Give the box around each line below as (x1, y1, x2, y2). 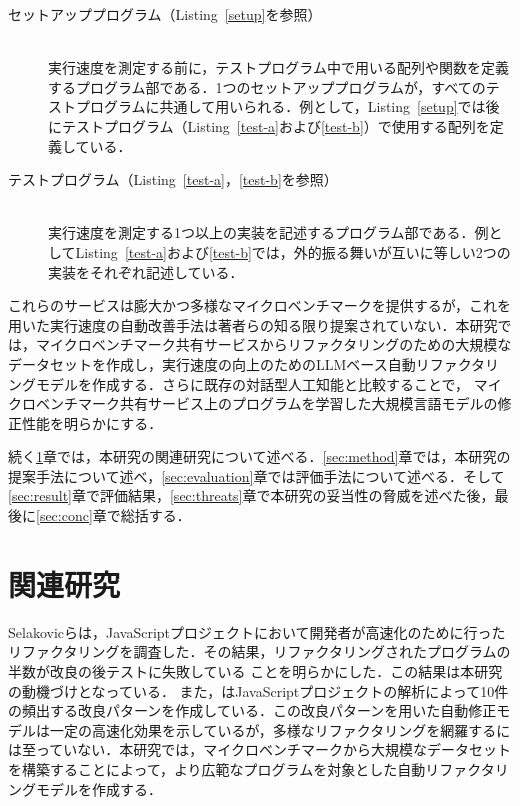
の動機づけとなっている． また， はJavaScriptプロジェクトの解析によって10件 (8, 680, 509, 701)
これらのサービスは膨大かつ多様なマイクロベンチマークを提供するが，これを (8, 295, 511, 316)
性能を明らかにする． (21, 412, 163, 433)
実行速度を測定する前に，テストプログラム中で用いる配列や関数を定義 (48, 57, 509, 78)
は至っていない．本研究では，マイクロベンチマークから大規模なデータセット (8, 739, 512, 760)
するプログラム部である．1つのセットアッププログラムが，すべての (48, 76, 486, 97)
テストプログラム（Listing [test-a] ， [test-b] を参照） (8, 169, 338, 190)
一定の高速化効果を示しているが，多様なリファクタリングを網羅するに (49, 719, 511, 740)
